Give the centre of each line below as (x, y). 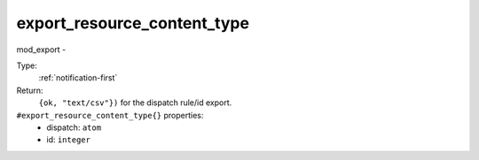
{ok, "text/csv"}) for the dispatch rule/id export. (135, 103)
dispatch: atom (74, 127)
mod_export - (41, 50)
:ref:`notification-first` (78, 78)
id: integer (68, 140)
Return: (30, 90)
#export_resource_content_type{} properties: (110, 115)
